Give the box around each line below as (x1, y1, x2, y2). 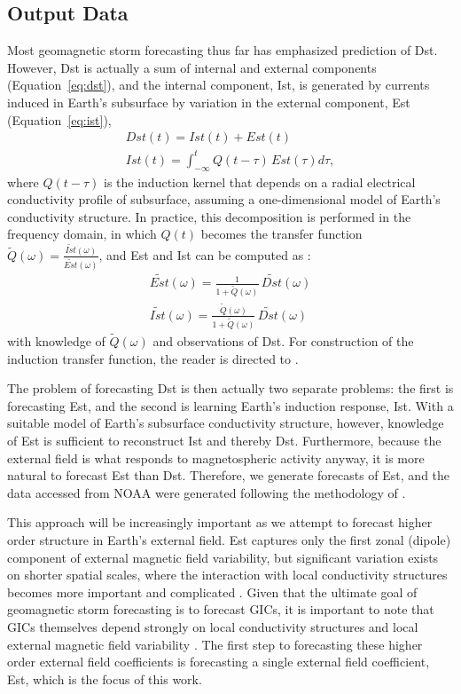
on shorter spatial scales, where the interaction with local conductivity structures (7, 565, 448, 584)
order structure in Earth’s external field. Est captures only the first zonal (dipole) (7, 531, 451, 549)
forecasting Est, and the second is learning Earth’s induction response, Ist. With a (7, 396, 454, 414)
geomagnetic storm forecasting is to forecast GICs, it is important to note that (7, 600, 434, 619)
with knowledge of (7, 332, 105, 351)
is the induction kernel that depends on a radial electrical (104, 172, 416, 191)
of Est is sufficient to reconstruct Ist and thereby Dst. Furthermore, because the (7, 431, 441, 450)
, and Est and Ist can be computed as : (98, 245, 311, 264)
